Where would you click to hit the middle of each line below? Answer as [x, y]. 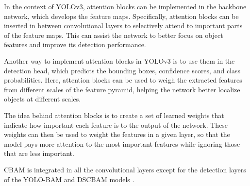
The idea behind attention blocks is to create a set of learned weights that [114, 115]
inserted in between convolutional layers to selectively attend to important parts [123, 25]
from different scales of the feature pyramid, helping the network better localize [122, 89]
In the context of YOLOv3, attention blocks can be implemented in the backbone [125, 6]
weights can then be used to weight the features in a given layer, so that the [117, 134]
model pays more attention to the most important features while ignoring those [122, 144]
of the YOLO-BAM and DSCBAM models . [69, 179]
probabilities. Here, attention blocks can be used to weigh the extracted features [123, 80]
